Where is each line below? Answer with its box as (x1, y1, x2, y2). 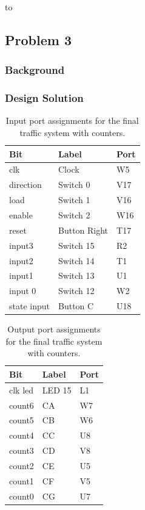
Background (5, 62, 65, 77)
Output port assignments (7, 323, 101, 336)
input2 (9, 254, 33, 267)
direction (9, 178, 42, 191)
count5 (9, 414, 34, 426)
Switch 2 (58, 209, 90, 221)
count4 (9, 429, 34, 442)
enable (9, 209, 33, 221)
